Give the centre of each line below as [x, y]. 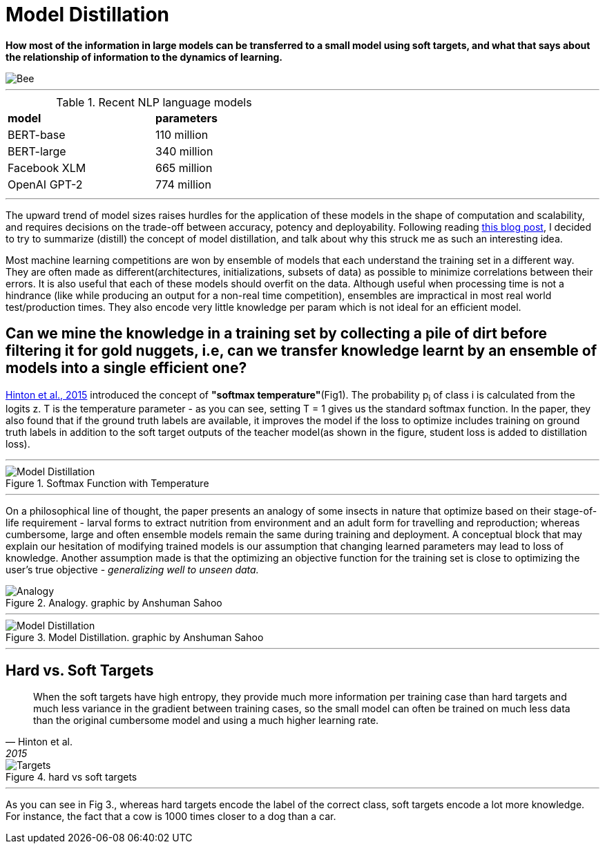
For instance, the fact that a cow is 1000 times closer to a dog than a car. [171, 817]
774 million [183, 184]
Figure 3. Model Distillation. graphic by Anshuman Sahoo [135, 638]
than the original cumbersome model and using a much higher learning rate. [206, 721]
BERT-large [37, 151]
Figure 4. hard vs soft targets [71, 777]
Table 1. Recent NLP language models [154, 102]
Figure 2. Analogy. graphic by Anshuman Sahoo [114, 603]
